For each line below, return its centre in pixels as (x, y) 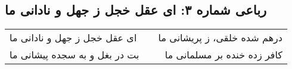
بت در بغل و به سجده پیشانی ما (74, 55)
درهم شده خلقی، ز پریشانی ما (220, 38)
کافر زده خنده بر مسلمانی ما (223, 55)
